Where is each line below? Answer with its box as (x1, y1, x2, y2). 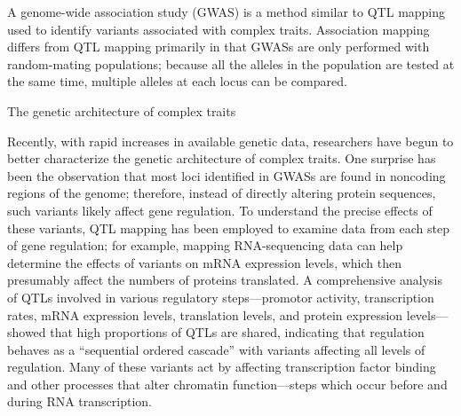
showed (7, 323, 46, 341)
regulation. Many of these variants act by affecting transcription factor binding (7, 357, 436, 376)
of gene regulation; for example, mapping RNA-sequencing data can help (7, 236, 403, 255)
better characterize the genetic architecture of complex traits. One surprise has (7, 149, 436, 168)
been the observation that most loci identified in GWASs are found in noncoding (7, 166, 446, 184)
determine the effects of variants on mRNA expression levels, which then (7, 253, 401, 271)
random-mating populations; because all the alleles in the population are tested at (7, 54, 455, 73)
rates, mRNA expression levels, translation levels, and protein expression (7, 305, 403, 324)
